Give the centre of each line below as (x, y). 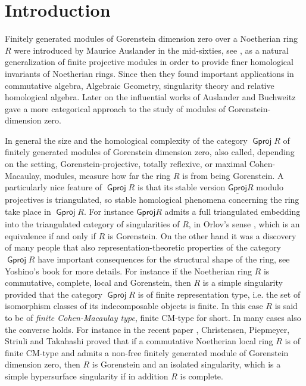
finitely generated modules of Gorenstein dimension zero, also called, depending (150, 152)
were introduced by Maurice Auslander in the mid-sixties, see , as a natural (151, 50)
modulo (270, 187)
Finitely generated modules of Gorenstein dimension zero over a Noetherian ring (151, 38)
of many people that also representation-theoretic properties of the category (143, 247)
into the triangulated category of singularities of (92, 224)
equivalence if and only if (50, 235)
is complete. (202, 376)
